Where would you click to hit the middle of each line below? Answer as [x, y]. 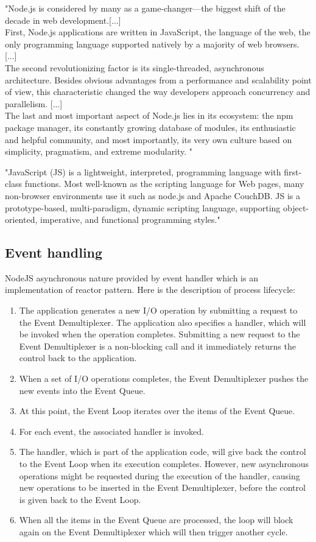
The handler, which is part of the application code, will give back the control [163, 452]
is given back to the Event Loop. [80, 499]
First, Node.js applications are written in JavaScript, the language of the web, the [158, 32]
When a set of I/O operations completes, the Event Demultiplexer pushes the [164, 378]
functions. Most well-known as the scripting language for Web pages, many [164, 184]
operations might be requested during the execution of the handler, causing [160, 475]
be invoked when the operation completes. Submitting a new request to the [160, 334]
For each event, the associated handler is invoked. [111, 431]
